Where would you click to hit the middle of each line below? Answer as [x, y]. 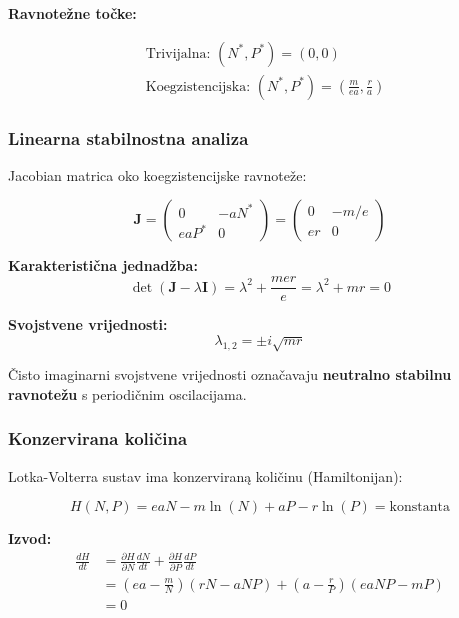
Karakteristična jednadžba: [103, 265]
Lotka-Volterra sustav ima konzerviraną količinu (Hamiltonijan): [205, 475]
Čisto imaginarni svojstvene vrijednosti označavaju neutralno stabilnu [230, 374]
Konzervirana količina [98, 438]
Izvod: [30, 538]
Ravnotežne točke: [72, 13]
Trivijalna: [178, 53]
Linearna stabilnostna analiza [128, 137]
